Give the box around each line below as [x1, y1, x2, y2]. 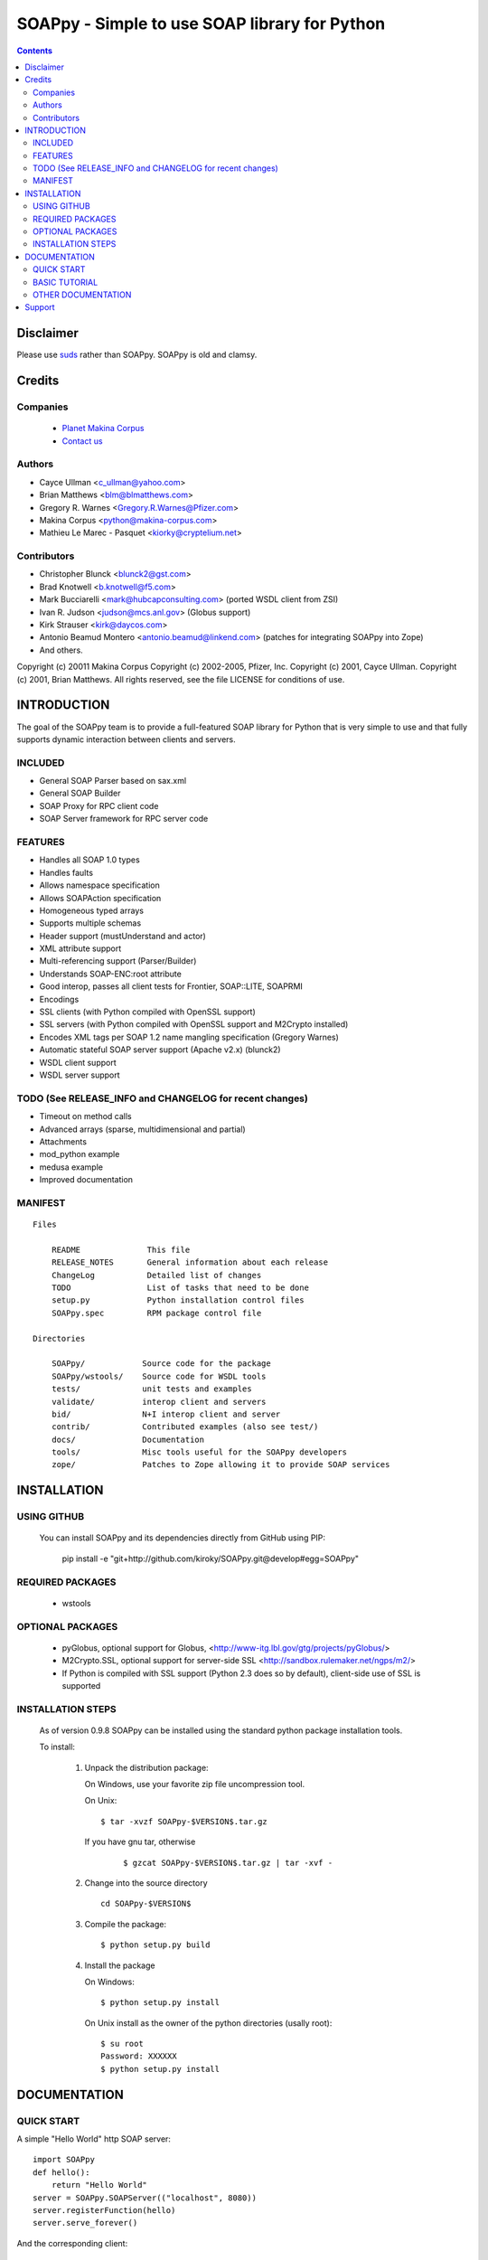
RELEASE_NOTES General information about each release [51, 1257, 329, 1267]
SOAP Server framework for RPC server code [39, 814, 209, 824]
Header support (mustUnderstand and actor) [39, 930, 207, 941]
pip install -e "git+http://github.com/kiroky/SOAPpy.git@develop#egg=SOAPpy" [61, 1553, 360, 1564]
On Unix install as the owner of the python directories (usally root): [84, 2017, 333, 2029]
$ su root [100, 2039, 144, 2049]
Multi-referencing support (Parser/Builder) [39, 956, 197, 966]
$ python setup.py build [100, 1940, 211, 1950]
